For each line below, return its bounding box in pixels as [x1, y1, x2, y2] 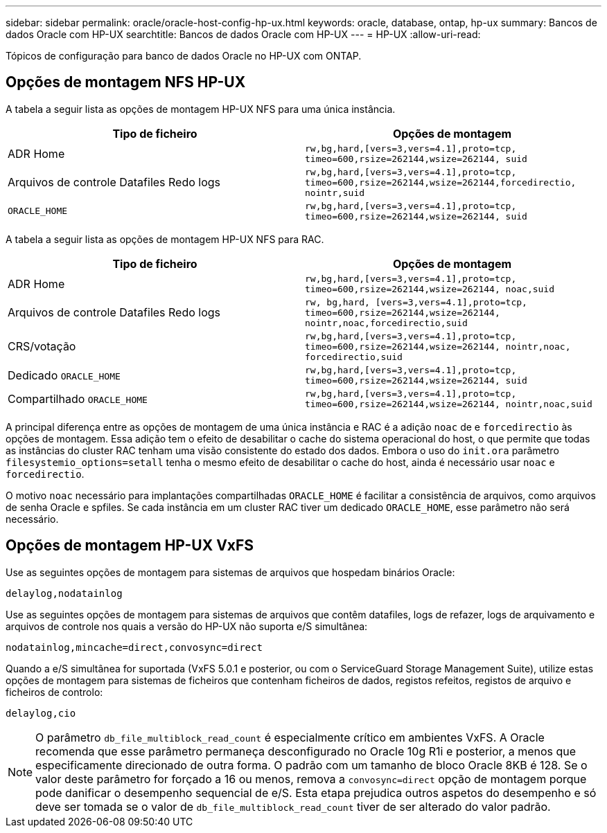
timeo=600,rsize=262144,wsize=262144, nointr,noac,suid [305, 398, 592, 409]
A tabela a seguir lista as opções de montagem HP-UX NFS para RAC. [6, 233, 324, 245]
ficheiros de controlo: [6, 686, 103, 698]
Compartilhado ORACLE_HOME [8, 391, 148, 406]
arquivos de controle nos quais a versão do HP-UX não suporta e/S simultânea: [6, 620, 368, 632]
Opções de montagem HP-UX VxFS [6, 537, 254, 555]
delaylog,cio [6, 707, 76, 719]
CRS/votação [8, 339, 76, 354]
